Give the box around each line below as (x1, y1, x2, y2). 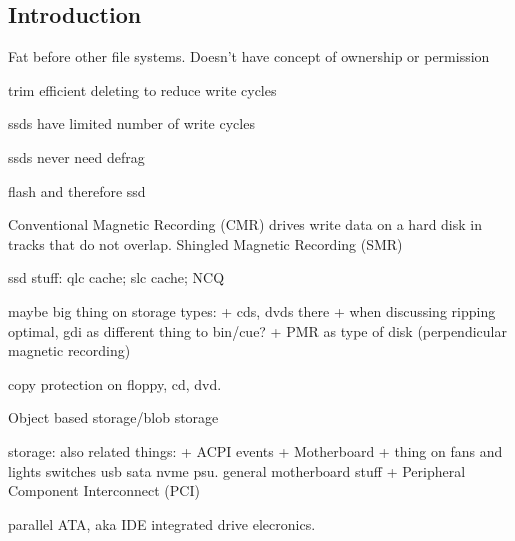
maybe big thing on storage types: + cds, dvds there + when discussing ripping (8, 300, 496, 321)
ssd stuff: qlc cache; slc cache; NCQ (8, 267, 225, 288)
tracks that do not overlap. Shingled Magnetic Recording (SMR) (8, 233, 403, 254)
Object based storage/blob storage (8, 407, 219, 428)
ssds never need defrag (8, 146, 145, 167)
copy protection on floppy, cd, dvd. (8, 373, 222, 394)
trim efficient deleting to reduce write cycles (8, 79, 277, 100)
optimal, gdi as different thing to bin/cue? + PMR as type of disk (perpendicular (8, 320, 507, 341)
